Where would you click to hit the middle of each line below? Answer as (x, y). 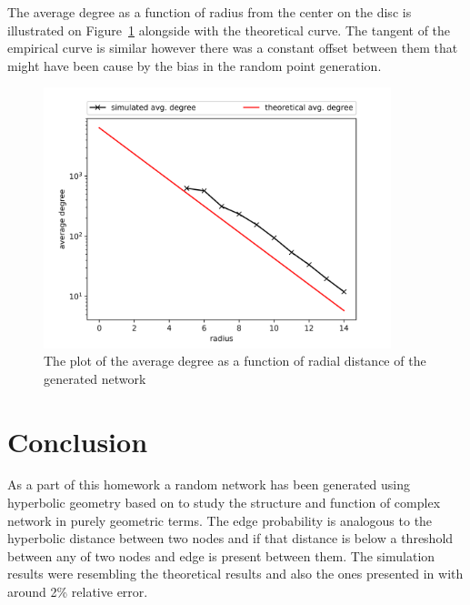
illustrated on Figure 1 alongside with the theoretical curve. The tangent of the (229, 30)
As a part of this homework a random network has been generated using (209, 484)
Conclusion (78, 441)
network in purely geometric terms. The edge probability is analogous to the (220, 520)
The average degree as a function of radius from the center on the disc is (210, 12)
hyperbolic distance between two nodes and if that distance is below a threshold (230, 538)
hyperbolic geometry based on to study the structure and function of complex (224, 503)
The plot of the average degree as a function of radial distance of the (235, 361)
